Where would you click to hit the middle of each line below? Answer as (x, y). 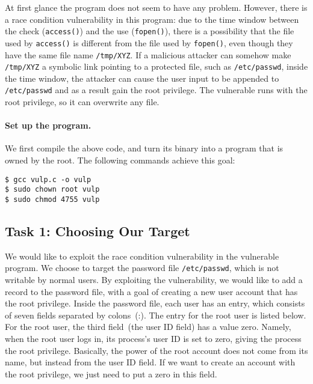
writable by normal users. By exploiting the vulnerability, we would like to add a (154, 280)
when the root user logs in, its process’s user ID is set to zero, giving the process (153, 339)
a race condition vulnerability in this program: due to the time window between (152, 19)
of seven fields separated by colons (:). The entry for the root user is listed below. (156, 315)
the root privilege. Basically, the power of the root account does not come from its (156, 350)
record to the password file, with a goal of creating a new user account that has (151, 291)
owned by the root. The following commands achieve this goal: (120, 160)
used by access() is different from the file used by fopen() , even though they (149, 42)
